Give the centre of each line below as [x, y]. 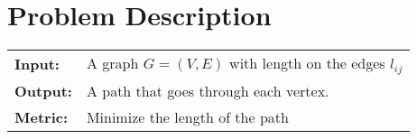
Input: [37, 64]
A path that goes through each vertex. [208, 91]
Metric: [42, 117]
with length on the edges [307, 63]
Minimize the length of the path [187, 117]
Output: [43, 91]
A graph [112, 63]
